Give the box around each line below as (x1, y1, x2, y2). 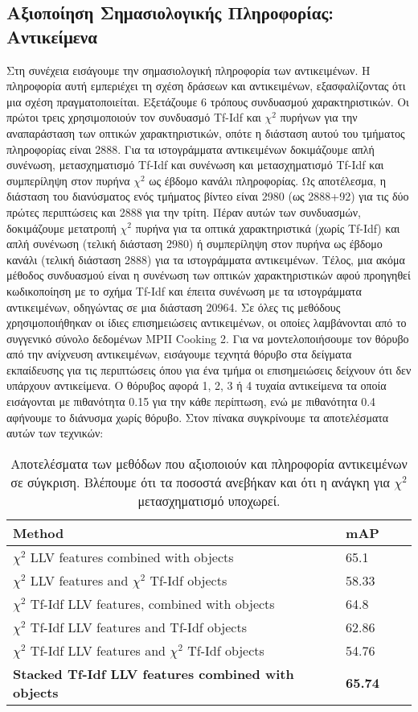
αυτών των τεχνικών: (6, 424, 104, 441)
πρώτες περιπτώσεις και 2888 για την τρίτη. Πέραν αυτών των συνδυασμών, (6, 203, 361, 220)
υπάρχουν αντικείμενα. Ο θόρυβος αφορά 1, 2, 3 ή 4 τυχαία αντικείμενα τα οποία (6, 377, 387, 394)
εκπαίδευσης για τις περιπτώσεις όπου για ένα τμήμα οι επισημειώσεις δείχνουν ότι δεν (6, 361, 412, 378)
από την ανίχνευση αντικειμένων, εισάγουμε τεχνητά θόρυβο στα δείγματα (6, 346, 352, 362)
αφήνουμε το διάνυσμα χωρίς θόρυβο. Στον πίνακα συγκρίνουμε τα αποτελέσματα (6, 408, 389, 425)
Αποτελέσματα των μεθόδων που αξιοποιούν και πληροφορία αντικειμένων (10, 453, 408, 473)
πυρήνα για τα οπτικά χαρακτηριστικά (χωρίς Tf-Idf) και (135, 219, 400, 236)
